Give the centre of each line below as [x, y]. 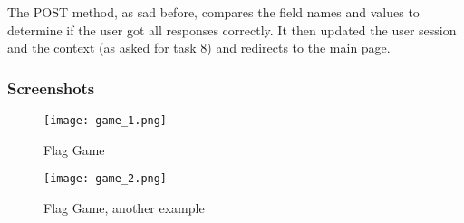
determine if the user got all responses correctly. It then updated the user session [232, 29]
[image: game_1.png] [106, 121]
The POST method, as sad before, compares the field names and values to [213, 12]
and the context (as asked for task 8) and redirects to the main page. [199, 48]
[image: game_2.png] [106, 179]
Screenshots [51, 87]
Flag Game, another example [124, 207]
